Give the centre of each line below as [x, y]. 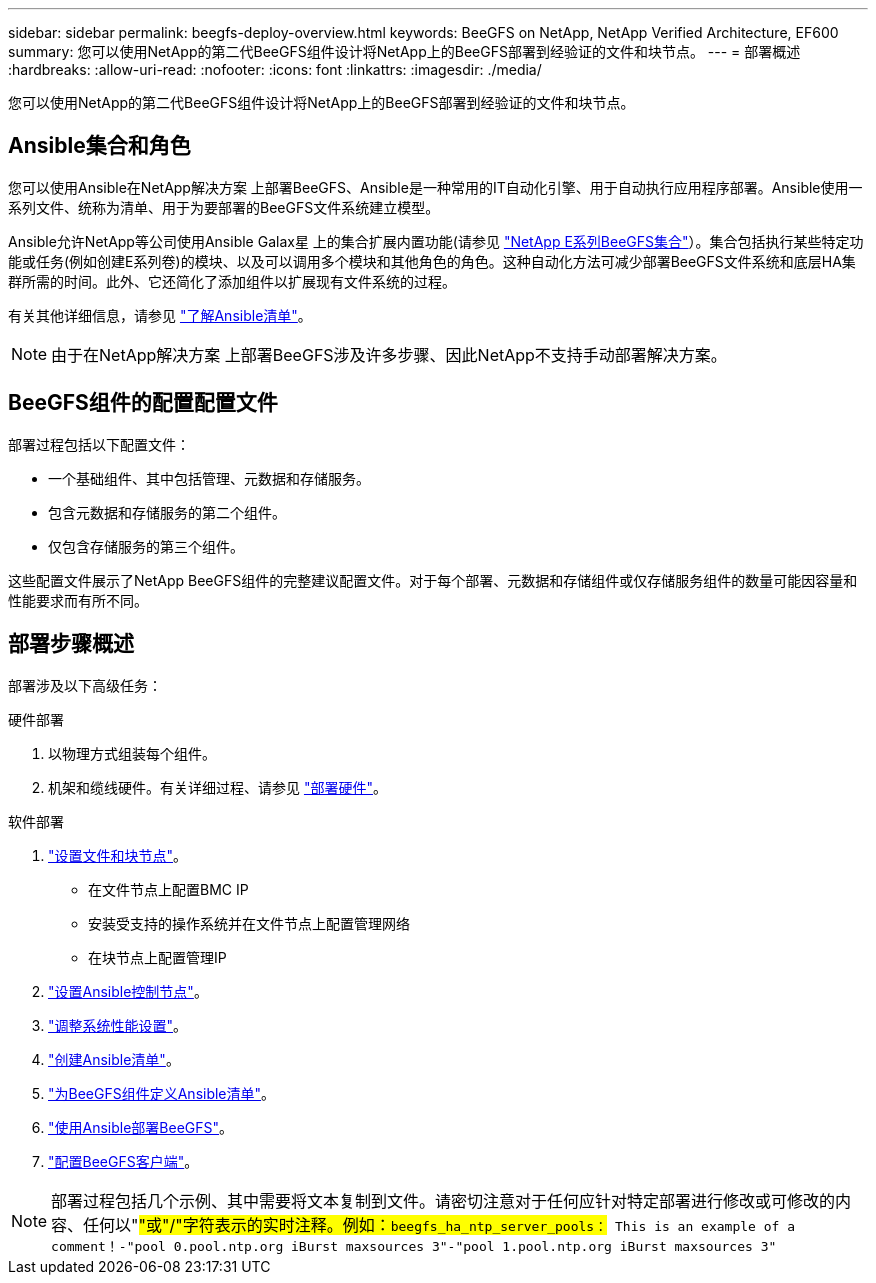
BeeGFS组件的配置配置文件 [143, 403]
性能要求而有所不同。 [78, 600]
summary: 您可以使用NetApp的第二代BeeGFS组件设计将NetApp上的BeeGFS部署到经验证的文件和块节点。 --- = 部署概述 [404, 51]
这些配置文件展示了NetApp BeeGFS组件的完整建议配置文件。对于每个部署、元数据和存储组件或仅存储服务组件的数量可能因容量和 [433, 580]
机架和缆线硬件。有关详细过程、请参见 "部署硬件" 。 [217, 787]
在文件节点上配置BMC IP [168, 889]
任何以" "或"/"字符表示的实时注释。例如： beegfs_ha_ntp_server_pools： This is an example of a [439, 1224]
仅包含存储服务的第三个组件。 [146, 546]
